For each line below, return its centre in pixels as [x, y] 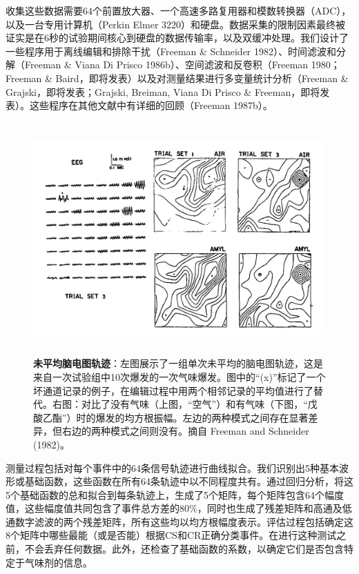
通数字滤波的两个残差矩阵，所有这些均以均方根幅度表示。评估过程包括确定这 [179, 521]
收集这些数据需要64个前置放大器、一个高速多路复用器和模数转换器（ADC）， [178, 10]
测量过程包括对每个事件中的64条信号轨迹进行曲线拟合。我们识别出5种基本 [172, 467]
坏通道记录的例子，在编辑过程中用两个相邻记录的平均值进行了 [173, 390]
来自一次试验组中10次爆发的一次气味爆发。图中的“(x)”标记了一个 [179, 376]
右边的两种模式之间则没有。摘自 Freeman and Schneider [185, 431]
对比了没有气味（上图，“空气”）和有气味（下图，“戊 [199, 404]
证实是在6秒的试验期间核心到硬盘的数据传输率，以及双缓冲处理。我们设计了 [177, 38]
